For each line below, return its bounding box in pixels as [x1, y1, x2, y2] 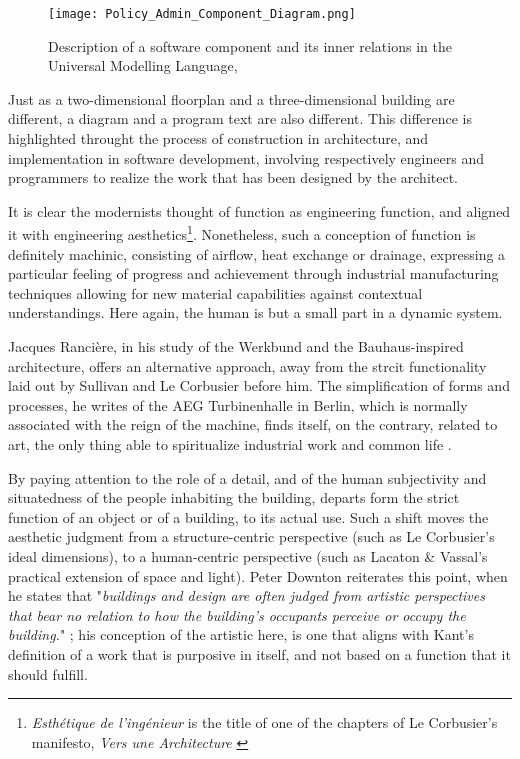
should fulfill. [8, 663, 88, 684]
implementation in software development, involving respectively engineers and [8, 147, 484, 168]
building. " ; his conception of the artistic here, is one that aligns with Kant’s [8, 624, 474, 645]
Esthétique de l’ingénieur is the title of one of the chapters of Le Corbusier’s [31, 712, 498, 733]
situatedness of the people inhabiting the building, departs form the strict [8, 487, 460, 508]
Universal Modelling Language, [48, 55, 238, 76]
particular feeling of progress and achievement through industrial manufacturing [8, 263, 499, 284]
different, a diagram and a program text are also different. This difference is [8, 108, 473, 129]
